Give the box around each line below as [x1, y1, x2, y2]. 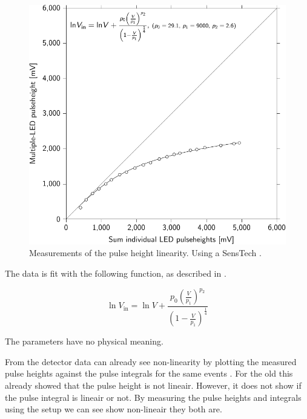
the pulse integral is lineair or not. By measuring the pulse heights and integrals [5, 391, 302, 403]
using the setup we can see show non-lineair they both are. [5, 403, 222, 415]
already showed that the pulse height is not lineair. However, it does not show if [5, 379, 302, 392]
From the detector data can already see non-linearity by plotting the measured [5, 355, 297, 368]
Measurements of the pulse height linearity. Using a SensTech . [29, 246, 262, 259]
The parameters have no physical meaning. [5, 335, 163, 348]
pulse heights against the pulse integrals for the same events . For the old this [5, 367, 293, 380]
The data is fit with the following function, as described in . [5, 266, 226, 279]
